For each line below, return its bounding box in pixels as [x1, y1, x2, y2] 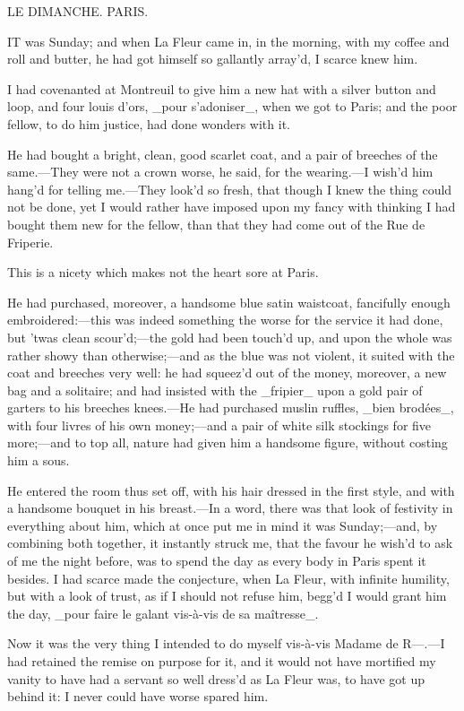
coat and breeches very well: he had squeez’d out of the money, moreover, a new [7, 363, 447, 382]
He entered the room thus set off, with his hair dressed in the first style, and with [7, 481, 455, 499]
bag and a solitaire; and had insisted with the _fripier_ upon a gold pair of [7, 380, 423, 399]
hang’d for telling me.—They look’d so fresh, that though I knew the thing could [7, 179, 452, 198]
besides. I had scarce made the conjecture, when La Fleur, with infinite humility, [7, 568, 450, 587]
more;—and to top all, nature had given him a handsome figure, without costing [7, 433, 448, 452]
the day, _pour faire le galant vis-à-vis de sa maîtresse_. [7, 603, 319, 622]
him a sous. [7, 451, 70, 470]
